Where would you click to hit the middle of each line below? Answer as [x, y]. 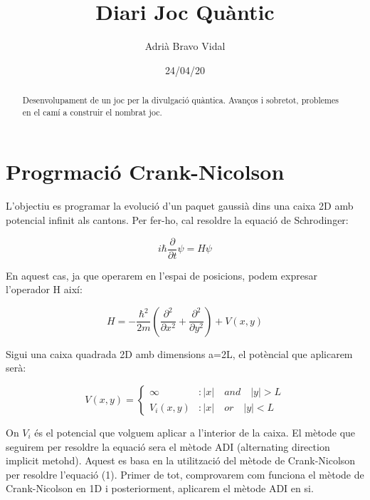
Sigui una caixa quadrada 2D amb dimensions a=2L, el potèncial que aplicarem [179, 353]
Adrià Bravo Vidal [185, 46]
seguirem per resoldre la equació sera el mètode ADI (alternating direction [168, 446]
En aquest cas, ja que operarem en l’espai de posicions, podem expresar [162, 275]
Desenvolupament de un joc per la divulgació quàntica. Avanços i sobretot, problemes [180, 100]
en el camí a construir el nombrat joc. [92, 112]
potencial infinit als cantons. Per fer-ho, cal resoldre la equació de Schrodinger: [177, 219]
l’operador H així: [44, 289]
